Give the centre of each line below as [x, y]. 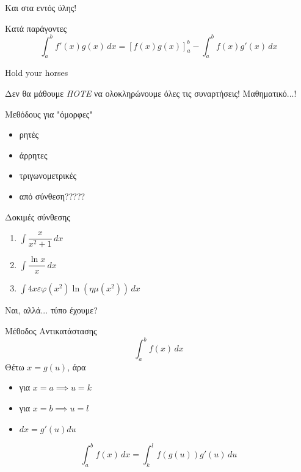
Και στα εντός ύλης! [41, 7]
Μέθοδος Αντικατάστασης [51, 330]
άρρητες [33, 155]
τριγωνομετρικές [48, 175]
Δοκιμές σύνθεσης [38, 216]
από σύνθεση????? [52, 196]
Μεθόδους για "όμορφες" [49, 114]
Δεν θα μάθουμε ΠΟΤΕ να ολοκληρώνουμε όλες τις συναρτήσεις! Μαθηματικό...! [151, 93]
